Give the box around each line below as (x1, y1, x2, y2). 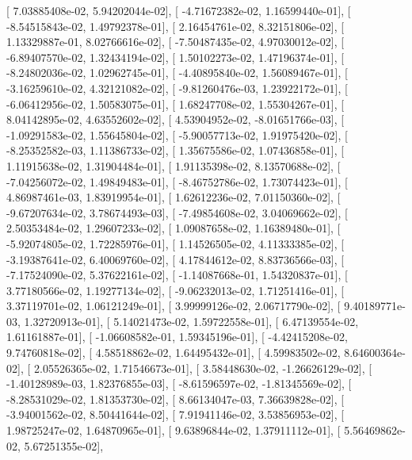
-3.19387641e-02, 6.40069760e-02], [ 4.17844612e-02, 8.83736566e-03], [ (6, 251, 345, 267)
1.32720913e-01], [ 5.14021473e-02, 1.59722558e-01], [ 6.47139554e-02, (24, 312, 359, 329)
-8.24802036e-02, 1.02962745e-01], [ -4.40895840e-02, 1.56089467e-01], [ (6, 64, 348, 81)
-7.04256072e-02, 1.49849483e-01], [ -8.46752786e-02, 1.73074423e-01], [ (6, 173, 348, 190)
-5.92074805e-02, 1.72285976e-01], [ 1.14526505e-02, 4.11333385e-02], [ (6, 235, 345, 251)
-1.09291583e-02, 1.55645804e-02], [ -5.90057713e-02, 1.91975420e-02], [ (6, 126, 348, 143)
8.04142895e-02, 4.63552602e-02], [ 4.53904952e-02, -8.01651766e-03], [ (6, 111, 345, 128)
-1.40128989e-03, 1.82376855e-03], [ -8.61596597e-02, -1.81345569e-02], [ (6, 375, 352, 392)
